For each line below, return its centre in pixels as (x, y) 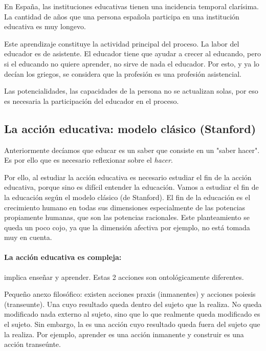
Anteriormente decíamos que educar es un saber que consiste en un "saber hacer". (132, 150)
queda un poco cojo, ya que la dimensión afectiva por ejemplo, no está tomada (127, 227)
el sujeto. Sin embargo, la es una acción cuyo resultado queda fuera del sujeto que (132, 324)
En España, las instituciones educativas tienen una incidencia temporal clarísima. (131, 6)
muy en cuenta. (28, 237)
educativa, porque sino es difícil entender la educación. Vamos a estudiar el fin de (131, 187)
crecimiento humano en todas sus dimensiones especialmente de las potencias (125, 207)
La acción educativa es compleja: (63, 257)
